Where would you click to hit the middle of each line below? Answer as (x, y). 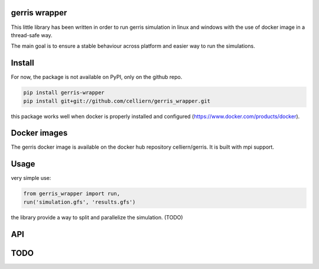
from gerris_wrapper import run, (72, 194)
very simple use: (31, 178)
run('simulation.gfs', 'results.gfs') (79, 202)
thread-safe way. (32, 35)
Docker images (39, 133)
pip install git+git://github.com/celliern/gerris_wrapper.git (117, 101)
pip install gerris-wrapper (64, 93)
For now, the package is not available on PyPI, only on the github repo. (97, 77)
